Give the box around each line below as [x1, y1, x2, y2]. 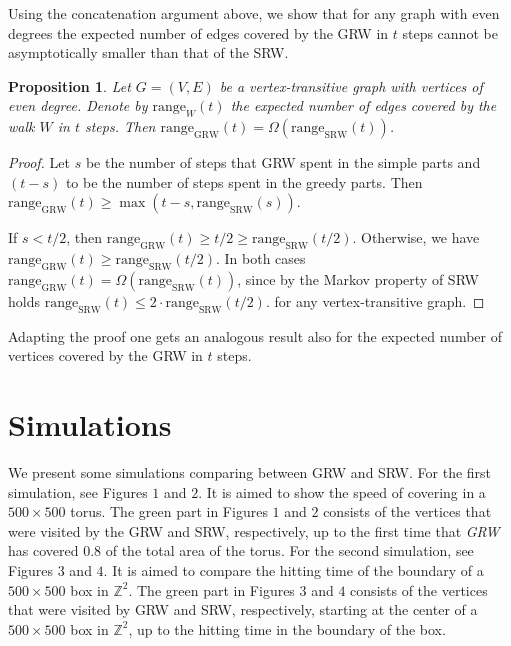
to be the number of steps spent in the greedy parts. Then [65, 171, 423, 192]
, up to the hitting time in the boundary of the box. [128, 618, 446, 639]
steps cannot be [402, 22, 498, 43]
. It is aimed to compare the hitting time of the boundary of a [103, 560, 484, 581]
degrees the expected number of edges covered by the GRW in [8, 22, 389, 43]
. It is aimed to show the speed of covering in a [198, 481, 486, 502]
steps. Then [84, 116, 156, 137]
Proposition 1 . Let [8, 75, 131, 96]
